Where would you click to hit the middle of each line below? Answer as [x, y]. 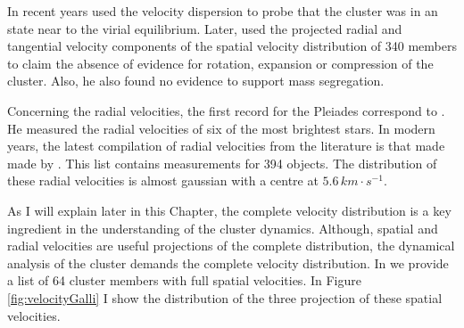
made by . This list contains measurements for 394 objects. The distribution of [222, 163]
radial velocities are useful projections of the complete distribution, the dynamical [231, 246]
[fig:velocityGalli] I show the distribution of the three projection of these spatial [225, 297]
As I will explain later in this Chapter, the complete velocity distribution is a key [229, 210]
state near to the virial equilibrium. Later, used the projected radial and [205, 28]
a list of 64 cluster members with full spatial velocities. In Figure [184, 280]
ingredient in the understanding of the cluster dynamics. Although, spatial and [223, 228]
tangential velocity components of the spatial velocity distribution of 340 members [232, 46]
